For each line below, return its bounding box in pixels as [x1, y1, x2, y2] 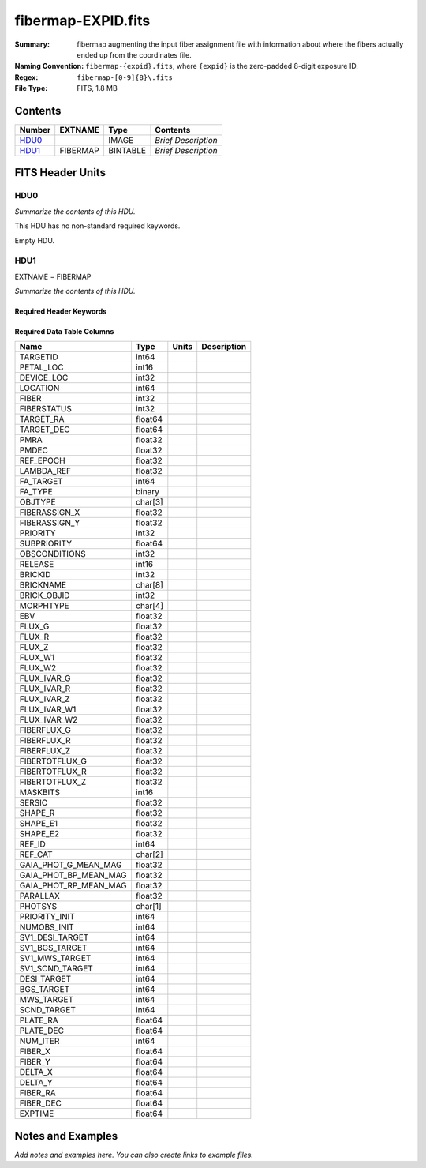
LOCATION [19, 383, 60, 394]
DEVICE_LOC [19, 372, 69, 383]
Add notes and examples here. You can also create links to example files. [14, 1150, 254, 1159]
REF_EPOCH [19, 455, 66, 466]
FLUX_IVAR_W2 [19, 715, 78, 726]
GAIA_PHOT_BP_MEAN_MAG [19, 869, 128, 881]
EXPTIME [19, 1108, 54, 1119]
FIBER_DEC [19, 1098, 62, 1109]
